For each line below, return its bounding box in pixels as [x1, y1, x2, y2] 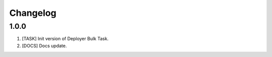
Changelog [9, 7, 56, 18]
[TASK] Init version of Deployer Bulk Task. [22, 36, 109, 42]
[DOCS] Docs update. [22, 43, 67, 49]
